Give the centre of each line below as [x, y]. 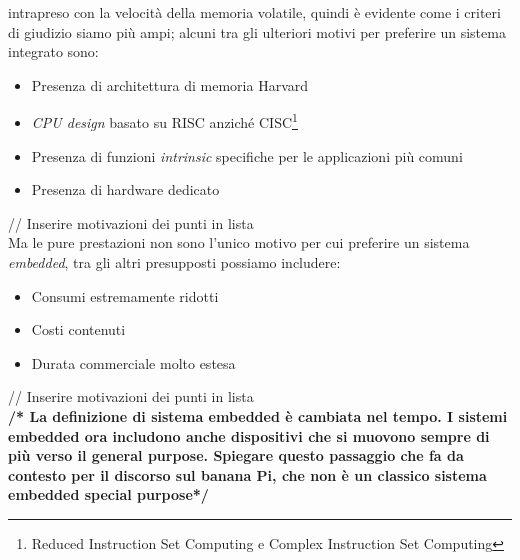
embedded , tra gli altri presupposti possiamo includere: [174, 262]
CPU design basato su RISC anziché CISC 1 [164, 121]
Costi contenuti [78, 329]
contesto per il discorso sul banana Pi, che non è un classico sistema [247, 474]
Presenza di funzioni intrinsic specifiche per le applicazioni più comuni [247, 155]
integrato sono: [53, 51]
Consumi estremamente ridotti [125, 295]
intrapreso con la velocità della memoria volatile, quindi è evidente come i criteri [254, 12]
